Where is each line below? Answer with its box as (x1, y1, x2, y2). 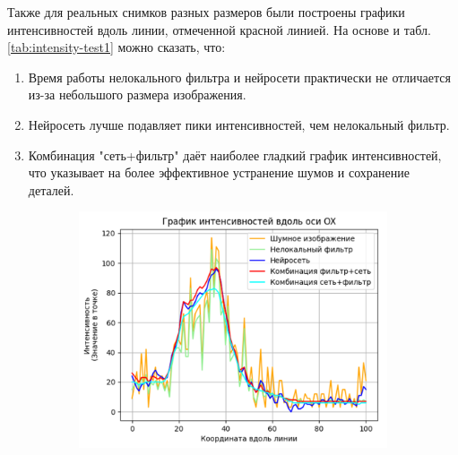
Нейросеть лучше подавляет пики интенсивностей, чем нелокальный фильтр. (28, 115, 450, 133)
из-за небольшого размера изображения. (28, 85, 246, 104)
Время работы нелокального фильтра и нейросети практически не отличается (28, 67, 451, 86)
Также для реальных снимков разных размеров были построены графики (7, 3, 405, 21)
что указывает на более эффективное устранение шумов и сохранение (28, 163, 410, 182)
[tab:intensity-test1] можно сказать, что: (7, 38, 226, 56)
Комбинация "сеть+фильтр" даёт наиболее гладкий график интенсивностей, (28, 145, 442, 164)
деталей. (28, 180, 74, 199)
